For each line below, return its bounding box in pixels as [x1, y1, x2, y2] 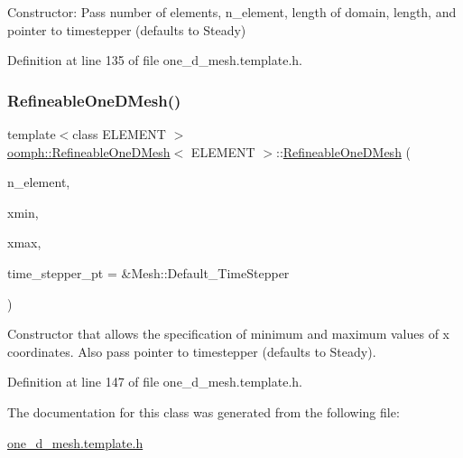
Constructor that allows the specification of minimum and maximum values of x [7, 324, 449, 343]
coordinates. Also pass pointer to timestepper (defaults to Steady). [7, 341, 376, 360]
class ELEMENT [72, 125, 166, 143]
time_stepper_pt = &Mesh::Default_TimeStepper [7, 263, 290, 282]
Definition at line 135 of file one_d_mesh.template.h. [7, 51, 302, 70]
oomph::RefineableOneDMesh [7, 142, 171, 161]
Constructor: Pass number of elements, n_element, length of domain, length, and [7, 3, 457, 21]
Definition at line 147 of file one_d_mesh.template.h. [7, 372, 302, 391]
